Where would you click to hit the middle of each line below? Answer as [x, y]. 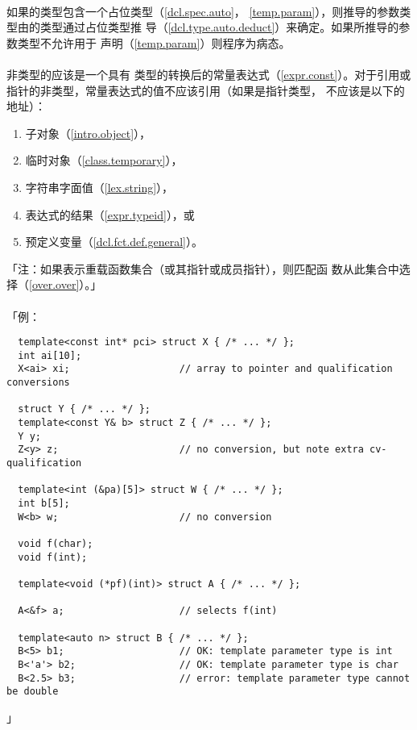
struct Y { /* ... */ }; [84, 409]
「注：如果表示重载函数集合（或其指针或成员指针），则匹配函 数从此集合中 [203, 268]
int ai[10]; [50, 355]
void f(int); [53, 557]
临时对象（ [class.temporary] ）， [104, 160]
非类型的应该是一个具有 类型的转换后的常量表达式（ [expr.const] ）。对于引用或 [209, 74]
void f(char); [56, 543]
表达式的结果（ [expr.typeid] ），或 [110, 214]
